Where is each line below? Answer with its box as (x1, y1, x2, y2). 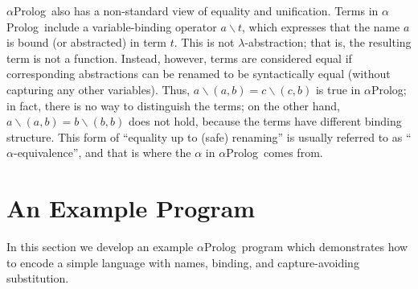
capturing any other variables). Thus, (6, 81, 191, 97)
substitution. (6, 270, 69, 287)
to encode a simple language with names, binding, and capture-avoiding (6, 254, 359, 270)
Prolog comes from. (226, 144, 323, 161)
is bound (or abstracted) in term (6, 34, 167, 51)
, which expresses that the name (242, 18, 400, 35)
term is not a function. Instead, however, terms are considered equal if (6, 49, 352, 66)
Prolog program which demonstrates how (203, 238, 408, 255)
